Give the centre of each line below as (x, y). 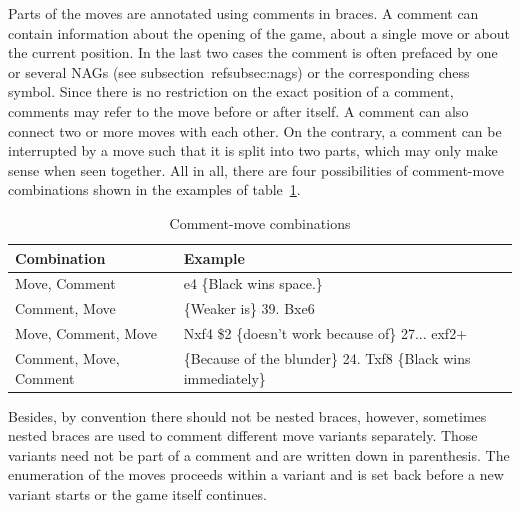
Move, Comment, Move (86, 333)
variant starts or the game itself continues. (138, 493)
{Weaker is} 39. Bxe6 (249, 308)
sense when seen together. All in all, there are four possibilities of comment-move (256, 169)
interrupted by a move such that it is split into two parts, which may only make (253, 150)
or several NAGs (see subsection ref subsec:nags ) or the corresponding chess (239, 71)
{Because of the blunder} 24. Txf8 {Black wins (327, 357)
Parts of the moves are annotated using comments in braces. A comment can (243, 13)
